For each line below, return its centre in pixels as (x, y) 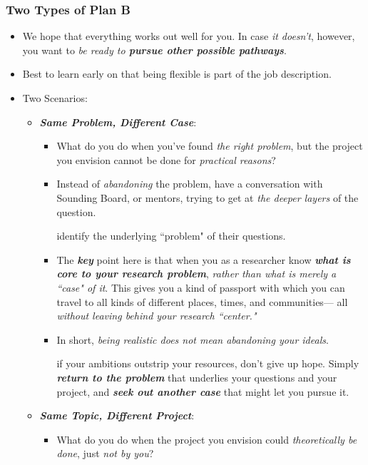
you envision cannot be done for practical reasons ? (166, 159)
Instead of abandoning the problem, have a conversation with (190, 184)
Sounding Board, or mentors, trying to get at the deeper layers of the (208, 197)
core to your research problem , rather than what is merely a (196, 274)
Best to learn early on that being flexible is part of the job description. (177, 74)
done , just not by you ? (105, 453)
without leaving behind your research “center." (157, 316)
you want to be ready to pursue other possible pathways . (154, 50)
